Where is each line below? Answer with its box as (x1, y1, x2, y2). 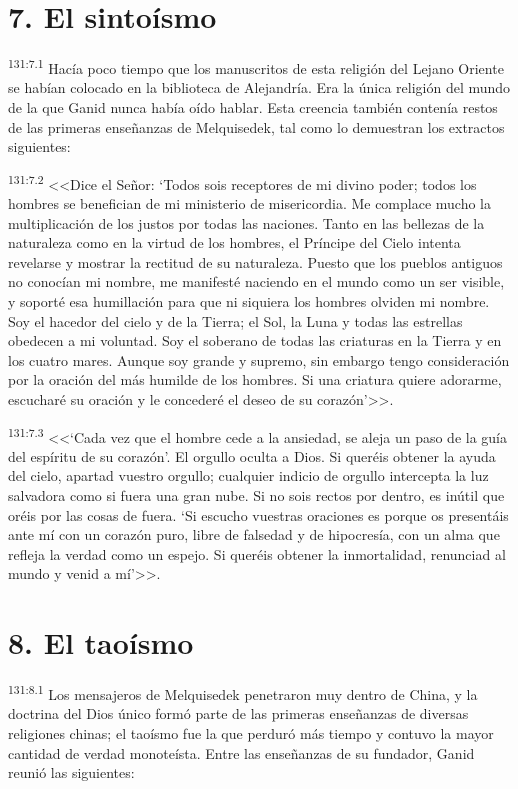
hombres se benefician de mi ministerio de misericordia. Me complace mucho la (8, 193, 492, 213)
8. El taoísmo (8, 622, 194, 663)
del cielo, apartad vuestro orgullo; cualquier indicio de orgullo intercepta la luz (8, 465, 489, 486)
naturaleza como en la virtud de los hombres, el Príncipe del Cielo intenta (8, 232, 461, 253)
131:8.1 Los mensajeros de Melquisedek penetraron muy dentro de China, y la (8, 681, 478, 704)
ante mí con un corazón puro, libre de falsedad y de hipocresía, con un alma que (8, 524, 500, 545)
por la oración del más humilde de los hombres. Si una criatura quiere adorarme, (8, 369, 502, 390)
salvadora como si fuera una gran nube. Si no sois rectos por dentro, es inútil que (8, 484, 505, 505)
